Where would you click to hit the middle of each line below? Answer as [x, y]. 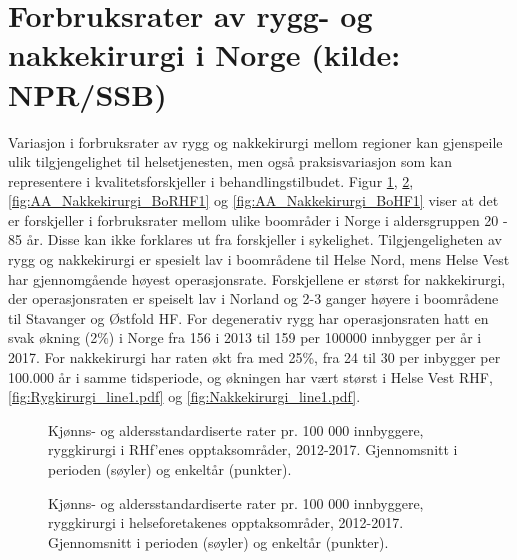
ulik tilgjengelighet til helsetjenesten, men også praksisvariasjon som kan [230, 161]
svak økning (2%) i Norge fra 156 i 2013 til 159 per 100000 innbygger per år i [245, 337]
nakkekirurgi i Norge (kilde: [204, 54]
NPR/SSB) [87, 93]
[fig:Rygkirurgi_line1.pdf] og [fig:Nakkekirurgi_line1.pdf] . [184, 396]
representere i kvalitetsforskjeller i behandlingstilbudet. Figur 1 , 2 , [211, 180]
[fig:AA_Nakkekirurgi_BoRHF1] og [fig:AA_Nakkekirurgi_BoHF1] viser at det [253, 200]
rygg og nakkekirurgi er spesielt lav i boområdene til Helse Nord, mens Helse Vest [259, 259]
